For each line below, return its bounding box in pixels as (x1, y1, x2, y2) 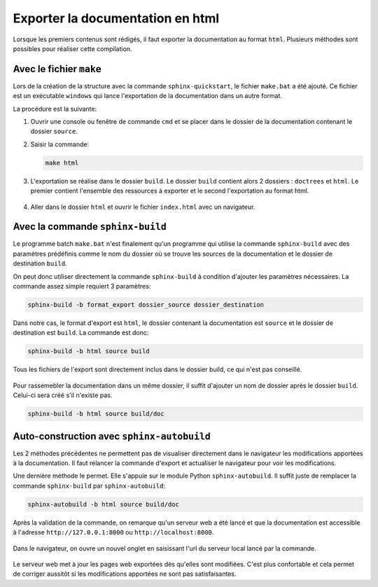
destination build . (13, 259, 68, 268)
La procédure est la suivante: (13, 104, 97, 113)
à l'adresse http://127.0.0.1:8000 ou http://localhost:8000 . (13, 528, 214, 537)
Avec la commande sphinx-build (13, 221, 167, 233)
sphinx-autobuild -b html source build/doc (27, 500, 180, 508)
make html (45, 158, 79, 167)
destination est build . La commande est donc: (13, 329, 149, 337)
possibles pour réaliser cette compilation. (13, 44, 132, 53)
